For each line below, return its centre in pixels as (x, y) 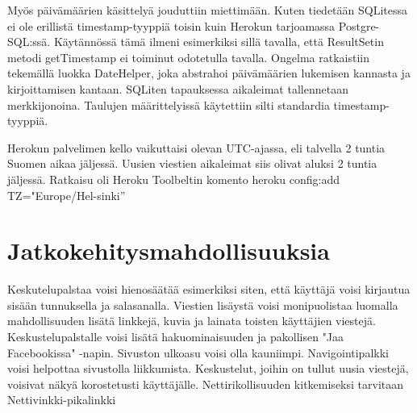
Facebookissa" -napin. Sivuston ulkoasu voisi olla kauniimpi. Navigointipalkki (198, 352)
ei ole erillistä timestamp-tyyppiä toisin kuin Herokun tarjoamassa (171, 25)
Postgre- (359, 25)
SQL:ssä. (29, 42)
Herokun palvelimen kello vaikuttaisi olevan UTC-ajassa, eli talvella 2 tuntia (196, 147)
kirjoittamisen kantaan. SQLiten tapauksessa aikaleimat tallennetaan (178, 88)
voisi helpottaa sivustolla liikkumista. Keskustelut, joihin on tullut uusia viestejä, (208, 368)
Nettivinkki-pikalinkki (62, 400)
